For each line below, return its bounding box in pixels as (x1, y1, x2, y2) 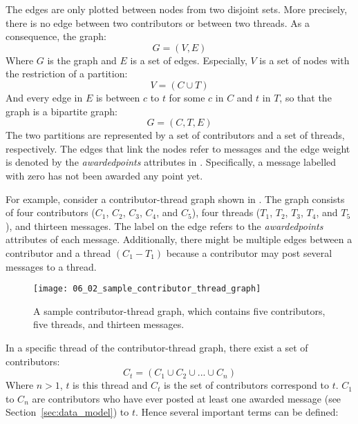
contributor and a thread (6, 245, 111, 260)
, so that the (279, 90, 332, 104)
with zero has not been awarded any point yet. (6, 168, 203, 182)
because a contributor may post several (166, 245, 332, 260)
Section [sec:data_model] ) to (6, 405, 129, 419)
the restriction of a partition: (6, 66, 128, 81)
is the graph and (47, 52, 117, 67)
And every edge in (6, 90, 83, 104)
